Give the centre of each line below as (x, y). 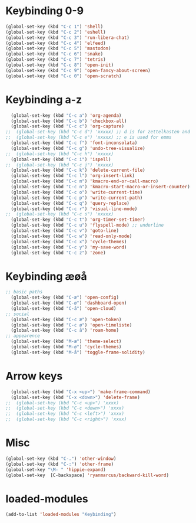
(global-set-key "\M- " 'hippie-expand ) (56, 470)
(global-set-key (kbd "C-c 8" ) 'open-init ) (60, 65)
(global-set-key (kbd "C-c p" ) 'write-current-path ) (77, 198)
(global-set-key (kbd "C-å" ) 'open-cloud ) (64, 308)
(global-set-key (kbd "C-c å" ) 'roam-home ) (65, 331)
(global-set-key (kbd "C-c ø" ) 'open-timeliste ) (72, 325)
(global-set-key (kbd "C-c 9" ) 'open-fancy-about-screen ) (78, 70)
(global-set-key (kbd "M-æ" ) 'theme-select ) (66, 341)
